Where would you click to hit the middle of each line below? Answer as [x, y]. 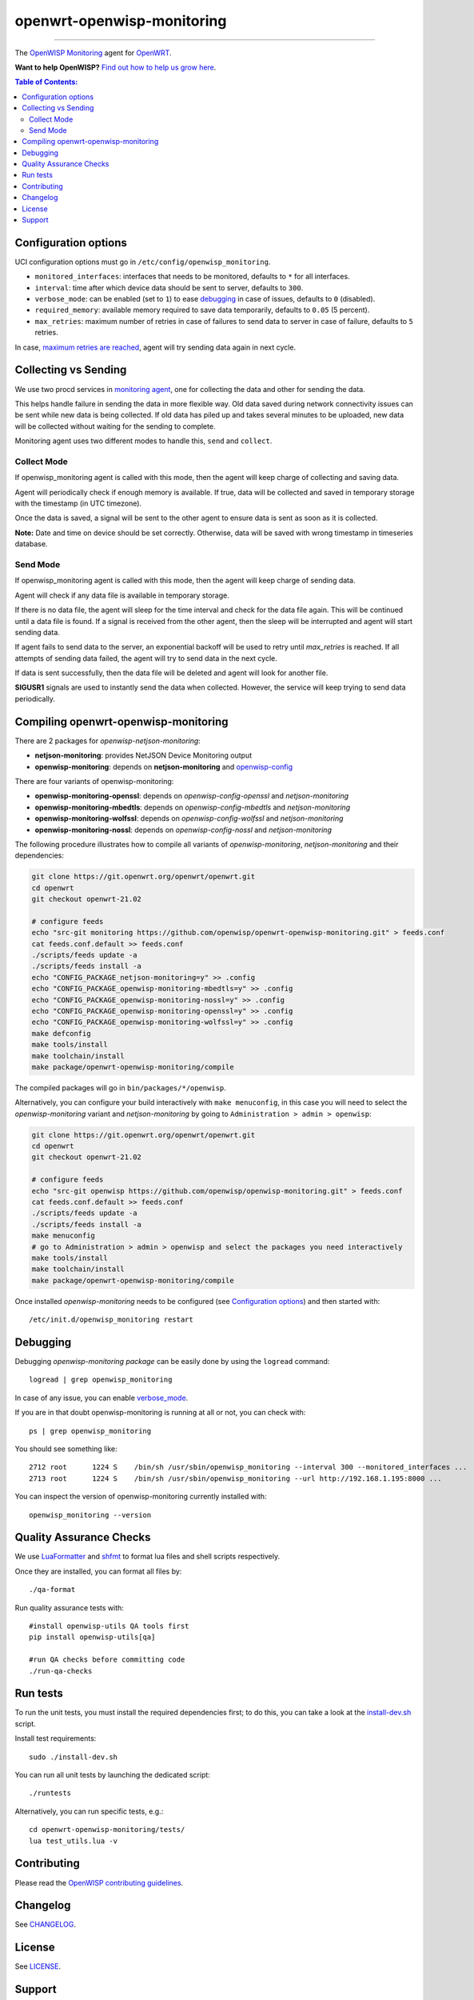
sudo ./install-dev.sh [74, 1757]
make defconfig [61, 1033]
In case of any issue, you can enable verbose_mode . [102, 1398]
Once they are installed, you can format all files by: [98, 1571]
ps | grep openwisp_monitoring [90, 1431]
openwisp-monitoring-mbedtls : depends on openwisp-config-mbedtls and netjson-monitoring [193, 807]
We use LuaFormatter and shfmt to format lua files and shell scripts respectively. [147, 1557]
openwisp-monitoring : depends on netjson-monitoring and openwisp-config [164, 766]
